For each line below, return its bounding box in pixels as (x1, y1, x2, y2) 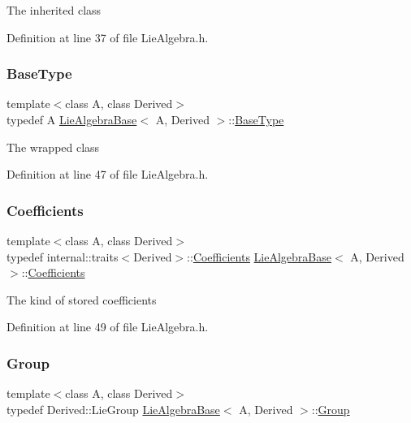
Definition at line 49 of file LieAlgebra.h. (6, 318, 209, 335)
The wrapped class (6, 138, 100, 155)
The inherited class (6, 2, 102, 18)
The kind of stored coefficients (6, 291, 157, 308)
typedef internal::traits (6, 248, 119, 265)
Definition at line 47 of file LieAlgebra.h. (6, 166, 209, 183)
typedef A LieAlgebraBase (6, 111, 137, 127)
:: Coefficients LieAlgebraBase (187, 248, 331, 265)
